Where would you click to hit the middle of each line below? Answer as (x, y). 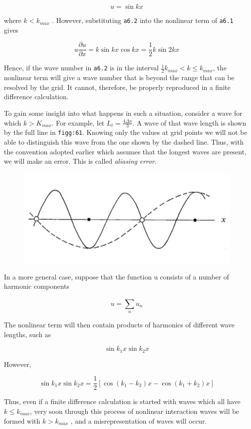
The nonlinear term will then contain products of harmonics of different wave (119, 325)
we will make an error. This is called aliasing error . (80, 161)
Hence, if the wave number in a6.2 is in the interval (81, 68)
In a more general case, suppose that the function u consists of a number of (116, 276)
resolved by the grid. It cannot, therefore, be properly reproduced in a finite (117, 87)
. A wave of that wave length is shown (189, 122)
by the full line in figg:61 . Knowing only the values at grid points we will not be (126, 132)
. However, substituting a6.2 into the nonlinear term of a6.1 (143, 20)
